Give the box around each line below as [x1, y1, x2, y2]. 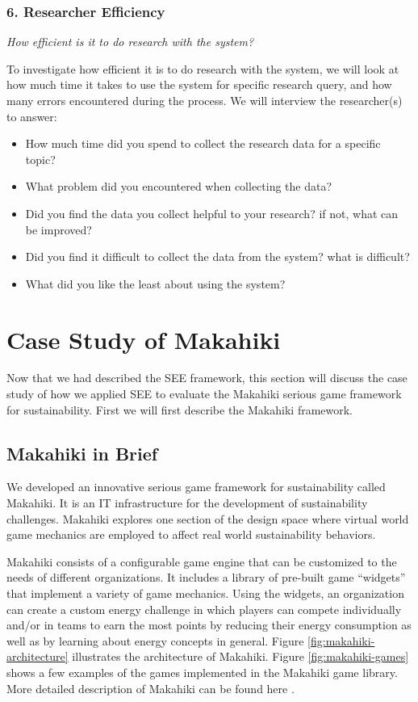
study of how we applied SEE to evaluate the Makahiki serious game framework [6, 385, 402, 402]
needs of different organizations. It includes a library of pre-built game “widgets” [6, 569, 406, 586]
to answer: [6, 107, 57, 124]
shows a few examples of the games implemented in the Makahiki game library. [6, 663, 398, 680]
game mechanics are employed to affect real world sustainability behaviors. [6, 526, 376, 543]
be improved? [25, 221, 92, 238]
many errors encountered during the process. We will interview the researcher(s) [6, 92, 403, 108]
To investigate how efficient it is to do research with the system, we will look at [6, 60, 399, 77]
